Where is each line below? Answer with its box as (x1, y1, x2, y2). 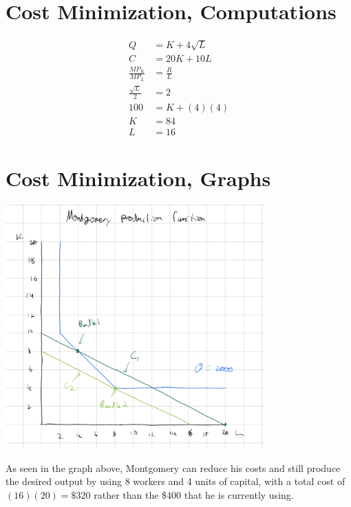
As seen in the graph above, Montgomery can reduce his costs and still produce (6, 460, 341, 475)
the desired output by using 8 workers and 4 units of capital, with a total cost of (6, 474, 345, 488)
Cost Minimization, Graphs (6, 164, 271, 192)
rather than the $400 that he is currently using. (94, 487, 294, 502)
